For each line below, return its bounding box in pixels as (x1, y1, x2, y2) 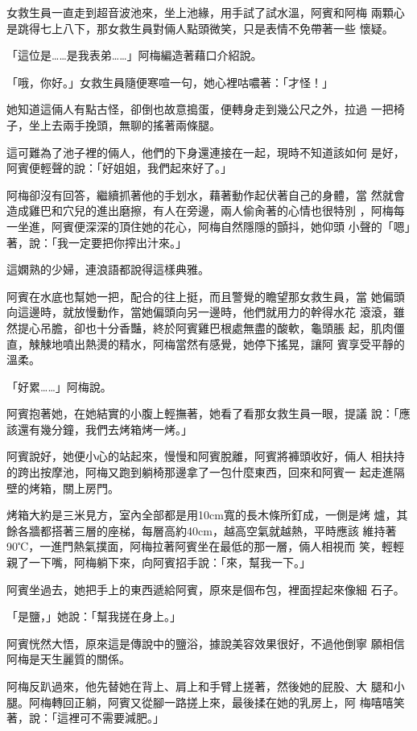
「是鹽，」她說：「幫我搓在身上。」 (6, 608, 181, 625)
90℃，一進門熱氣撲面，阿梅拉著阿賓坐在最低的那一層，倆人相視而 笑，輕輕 (6, 538, 404, 555)
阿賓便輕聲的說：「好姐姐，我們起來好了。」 (6, 159, 232, 176)
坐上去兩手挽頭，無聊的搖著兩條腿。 (28, 116, 221, 133)
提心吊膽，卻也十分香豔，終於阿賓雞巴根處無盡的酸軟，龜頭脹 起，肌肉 (17, 319, 394, 336)
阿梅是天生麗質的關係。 (6, 650, 130, 667)
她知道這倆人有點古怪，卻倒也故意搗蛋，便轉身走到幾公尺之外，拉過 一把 (6, 101, 394, 118)
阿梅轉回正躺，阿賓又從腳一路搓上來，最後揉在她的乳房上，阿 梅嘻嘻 (28, 693, 394, 710)
